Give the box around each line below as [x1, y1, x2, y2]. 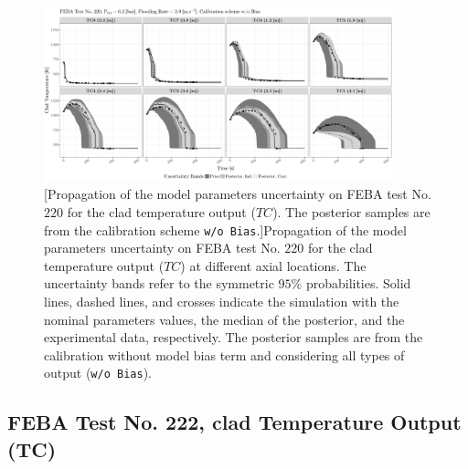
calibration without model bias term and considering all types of [44, 345, 405, 364]
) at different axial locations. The [180, 255, 367, 275]
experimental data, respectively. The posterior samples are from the [44, 328, 423, 347]
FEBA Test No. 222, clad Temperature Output [7, 408, 462, 436]
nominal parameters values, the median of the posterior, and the [44, 309, 405, 328]
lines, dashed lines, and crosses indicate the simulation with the [44, 292, 399, 311]
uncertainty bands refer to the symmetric [44, 274, 274, 293]
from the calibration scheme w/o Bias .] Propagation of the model [44, 220, 407, 239]
